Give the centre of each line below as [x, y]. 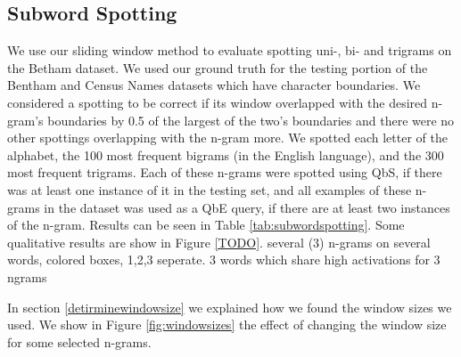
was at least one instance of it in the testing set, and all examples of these [210, 189]
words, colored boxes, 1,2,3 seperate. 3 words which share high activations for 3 [224, 260]
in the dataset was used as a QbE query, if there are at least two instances [247, 207]
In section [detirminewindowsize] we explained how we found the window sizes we [230, 307]
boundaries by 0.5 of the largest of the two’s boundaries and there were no [251, 120]
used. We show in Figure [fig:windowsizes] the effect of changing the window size [227, 325]
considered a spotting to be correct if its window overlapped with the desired [218, 102]
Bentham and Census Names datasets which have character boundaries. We [214, 85]
